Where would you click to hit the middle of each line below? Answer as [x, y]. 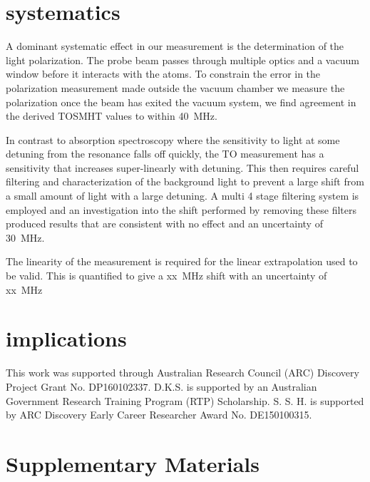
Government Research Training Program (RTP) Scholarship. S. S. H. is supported [185, 400]
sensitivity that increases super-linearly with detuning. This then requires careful [183, 167]
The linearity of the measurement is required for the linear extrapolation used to [182, 261]
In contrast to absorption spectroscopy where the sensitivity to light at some [173, 139]
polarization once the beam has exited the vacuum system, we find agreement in [181, 102]
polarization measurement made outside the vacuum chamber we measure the [175, 87]
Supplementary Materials [133, 463]
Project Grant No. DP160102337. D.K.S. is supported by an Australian [161, 386]
